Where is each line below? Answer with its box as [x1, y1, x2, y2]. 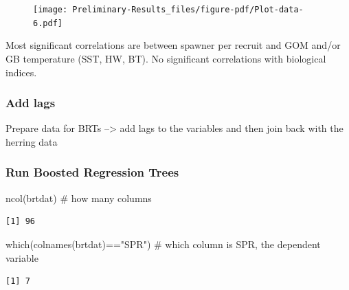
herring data [5, 134, 58, 148]
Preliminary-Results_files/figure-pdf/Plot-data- [72, 5, 304, 14]
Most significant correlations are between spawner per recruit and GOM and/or [5, 38, 341, 52]
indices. [5, 65, 37, 79]
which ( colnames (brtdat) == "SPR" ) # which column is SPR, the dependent [5, 236, 321, 251]
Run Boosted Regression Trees [5, 164, 179, 181]
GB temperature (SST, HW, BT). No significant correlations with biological [5, 51, 326, 65]
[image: [33, 5, 68, 14]
